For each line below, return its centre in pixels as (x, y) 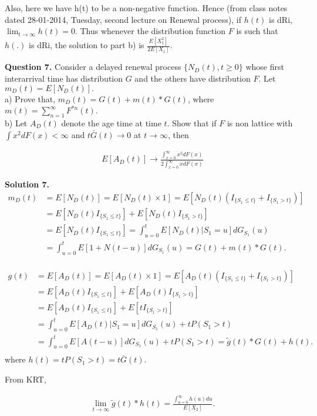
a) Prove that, (30, 98)
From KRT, (26, 379)
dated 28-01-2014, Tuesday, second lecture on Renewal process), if (123, 19)
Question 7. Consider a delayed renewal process (93, 67)
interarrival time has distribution (64, 78)
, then (178, 134)
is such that (257, 31)
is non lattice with (260, 123)
